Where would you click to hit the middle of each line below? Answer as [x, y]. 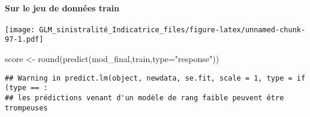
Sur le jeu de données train [62, 7]
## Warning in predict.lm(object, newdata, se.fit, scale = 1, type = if [155, 78]
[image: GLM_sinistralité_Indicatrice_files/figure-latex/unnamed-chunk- [155, 30]
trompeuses [26, 108]
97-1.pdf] [24, 40]
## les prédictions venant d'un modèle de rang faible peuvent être [145, 98]
